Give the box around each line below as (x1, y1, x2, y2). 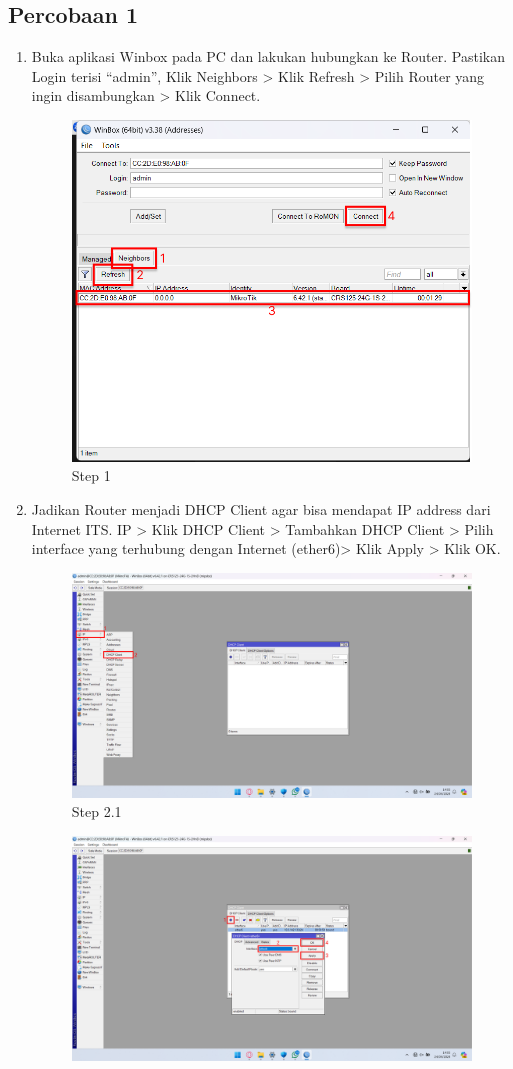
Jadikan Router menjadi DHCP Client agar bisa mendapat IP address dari (31, 498, 491, 519)
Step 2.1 (71, 801, 122, 822)
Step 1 (71, 465, 111, 486)
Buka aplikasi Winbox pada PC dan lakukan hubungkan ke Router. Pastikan (31, 46, 505, 67)
